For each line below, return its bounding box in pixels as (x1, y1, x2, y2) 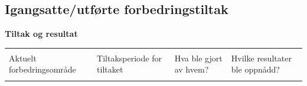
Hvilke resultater (231, 51, 292, 64)
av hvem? (174, 63, 209, 75)
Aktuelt (9, 51, 37, 64)
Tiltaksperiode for (97, 51, 162, 64)
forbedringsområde (9, 63, 76, 75)
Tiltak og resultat (5, 27, 78, 40)
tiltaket (97, 63, 123, 75)
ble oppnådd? (231, 63, 280, 75)
